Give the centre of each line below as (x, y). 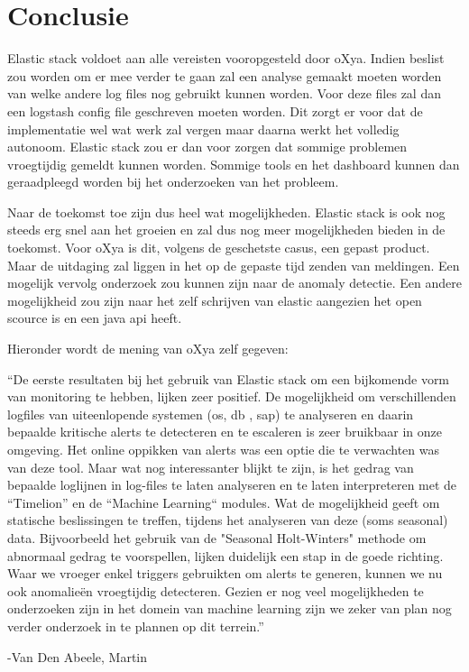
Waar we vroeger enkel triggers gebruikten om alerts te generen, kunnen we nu (225, 573)
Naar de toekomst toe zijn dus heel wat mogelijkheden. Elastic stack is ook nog (226, 212)
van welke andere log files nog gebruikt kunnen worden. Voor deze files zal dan (224, 93)
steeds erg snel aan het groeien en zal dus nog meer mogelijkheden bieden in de (226, 230)
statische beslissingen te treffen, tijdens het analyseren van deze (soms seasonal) (228, 520)
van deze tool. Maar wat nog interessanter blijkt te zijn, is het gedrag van (211, 467)
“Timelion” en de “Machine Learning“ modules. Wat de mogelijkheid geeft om (224, 502)
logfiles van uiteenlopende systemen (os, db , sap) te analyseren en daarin (211, 414)
